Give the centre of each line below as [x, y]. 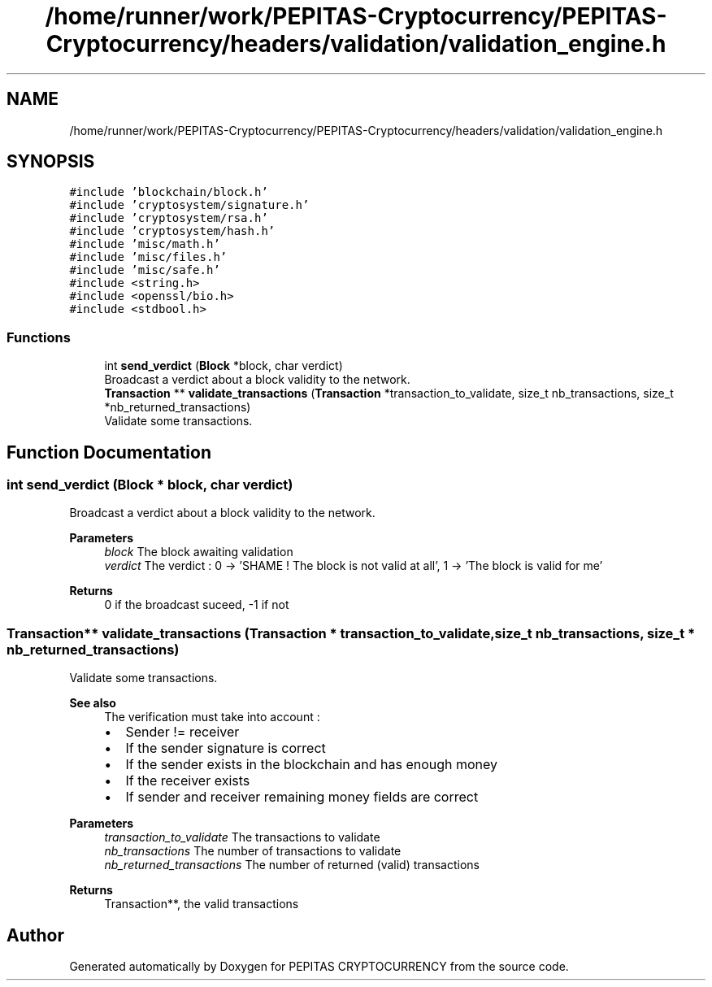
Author [35, 935]
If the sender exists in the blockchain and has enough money [312, 765]
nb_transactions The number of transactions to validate [253, 851]
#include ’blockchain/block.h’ [169, 192]
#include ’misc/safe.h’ [145, 270]
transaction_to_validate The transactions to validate [242, 837]
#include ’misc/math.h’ [145, 244]
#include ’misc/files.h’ [148, 257]
